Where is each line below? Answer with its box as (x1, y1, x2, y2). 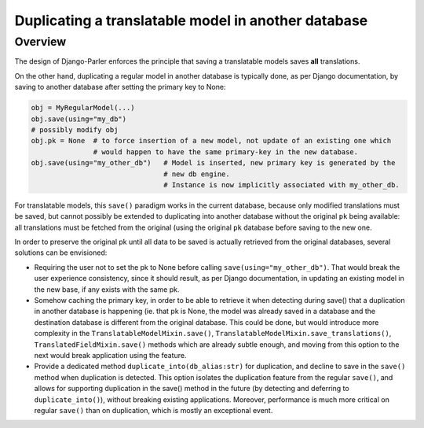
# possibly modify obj (31, 125, 119, 134)
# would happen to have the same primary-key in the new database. (93, 147, 359, 157)
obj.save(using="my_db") (31, 114, 127, 124)
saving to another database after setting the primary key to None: (14, 83, 226, 92)
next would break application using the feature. (34, 350, 187, 360)
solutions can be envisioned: (14, 248, 108, 257)
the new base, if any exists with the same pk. (34, 284, 180, 294)
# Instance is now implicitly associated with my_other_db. (163, 180, 400, 189)
